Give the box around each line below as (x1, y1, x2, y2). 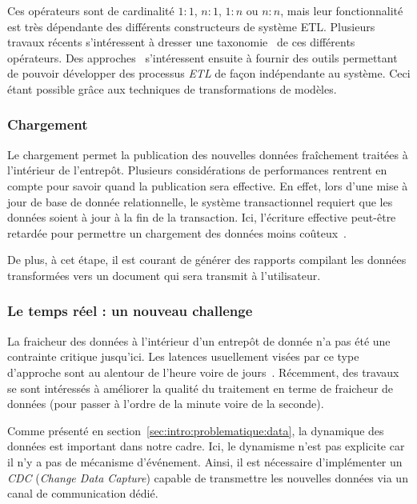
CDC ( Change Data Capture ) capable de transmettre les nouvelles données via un (7, 469, 408, 486)
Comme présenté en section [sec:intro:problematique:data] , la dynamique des (7, 422, 384, 438)
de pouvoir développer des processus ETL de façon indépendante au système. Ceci (7, 65, 411, 82)
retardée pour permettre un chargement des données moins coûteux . (7, 224, 347, 241)
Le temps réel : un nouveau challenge (7, 301, 253, 321)
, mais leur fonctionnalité (280, 2, 403, 18)
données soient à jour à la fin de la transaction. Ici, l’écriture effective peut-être (7, 209, 396, 226)
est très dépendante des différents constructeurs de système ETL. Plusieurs (7, 18, 375, 34)
